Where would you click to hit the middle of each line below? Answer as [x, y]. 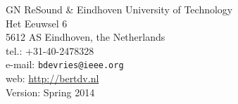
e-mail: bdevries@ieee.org [65, 64]
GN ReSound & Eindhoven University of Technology [119, 9]
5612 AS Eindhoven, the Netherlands [86, 37]
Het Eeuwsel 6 [37, 23]
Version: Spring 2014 [50, 92]
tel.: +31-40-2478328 [50, 50]
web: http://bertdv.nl [52, 78]
